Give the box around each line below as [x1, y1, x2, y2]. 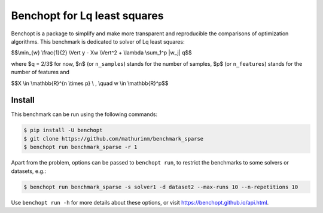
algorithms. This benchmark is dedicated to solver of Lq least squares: [11, 38, 185, 45]
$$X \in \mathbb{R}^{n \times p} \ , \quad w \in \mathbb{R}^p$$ [11, 80, 169, 87]
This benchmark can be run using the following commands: [11, 111, 158, 118]
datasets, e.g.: [11, 168, 47, 175]
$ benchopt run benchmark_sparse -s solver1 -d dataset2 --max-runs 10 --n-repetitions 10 [23, 183, 298, 190]
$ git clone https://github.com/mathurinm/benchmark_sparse [23, 135, 204, 142]
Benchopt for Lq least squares [11, 9, 164, 22]
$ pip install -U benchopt [23, 127, 103, 134]
